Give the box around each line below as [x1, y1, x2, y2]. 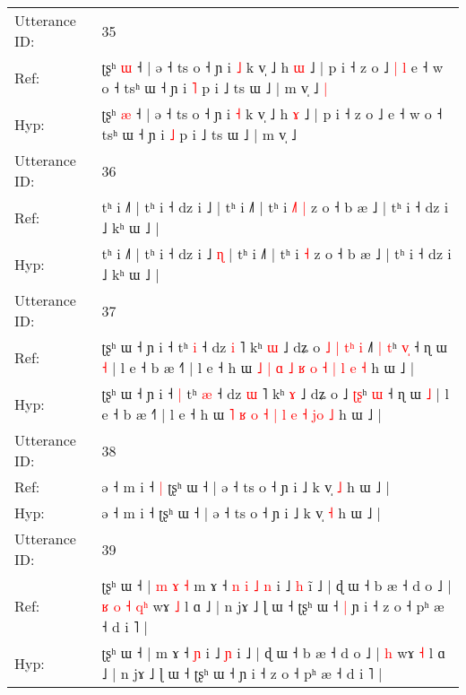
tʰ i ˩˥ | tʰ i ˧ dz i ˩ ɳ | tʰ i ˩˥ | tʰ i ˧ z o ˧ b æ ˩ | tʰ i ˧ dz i [101, 243, 452, 264]
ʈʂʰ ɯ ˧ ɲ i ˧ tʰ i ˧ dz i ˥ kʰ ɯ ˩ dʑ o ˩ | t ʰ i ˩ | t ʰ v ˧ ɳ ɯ [101, 336, 447, 357]
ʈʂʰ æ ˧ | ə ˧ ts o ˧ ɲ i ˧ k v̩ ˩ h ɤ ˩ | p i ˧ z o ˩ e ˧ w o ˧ [101, 103, 443, 124]
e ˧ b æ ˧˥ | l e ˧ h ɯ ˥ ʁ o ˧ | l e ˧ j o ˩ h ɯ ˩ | [101, 404, 382, 424]
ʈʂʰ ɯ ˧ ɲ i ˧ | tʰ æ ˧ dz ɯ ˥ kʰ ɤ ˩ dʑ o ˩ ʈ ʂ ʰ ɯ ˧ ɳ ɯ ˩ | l [101, 383, 449, 404]
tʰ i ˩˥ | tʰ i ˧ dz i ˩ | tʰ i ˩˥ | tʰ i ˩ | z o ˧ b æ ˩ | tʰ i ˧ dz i [101, 196, 449, 217]
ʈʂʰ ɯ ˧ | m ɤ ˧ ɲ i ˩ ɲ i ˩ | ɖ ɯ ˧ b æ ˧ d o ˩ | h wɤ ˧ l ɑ [101, 642, 445, 663]
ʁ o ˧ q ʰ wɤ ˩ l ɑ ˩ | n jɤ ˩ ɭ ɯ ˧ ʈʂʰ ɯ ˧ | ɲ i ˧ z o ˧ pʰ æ [101, 595, 444, 616]
